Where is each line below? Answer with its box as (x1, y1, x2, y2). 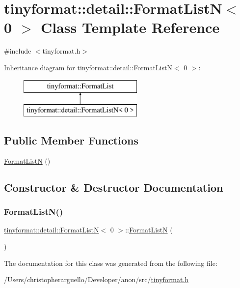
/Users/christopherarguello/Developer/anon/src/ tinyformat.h (4, 274, 189, 285)
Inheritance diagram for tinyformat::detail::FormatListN (4, 62, 172, 72)
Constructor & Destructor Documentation (4, 179, 223, 195)
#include (4, 46, 31, 56)
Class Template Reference (40, 17, 220, 37)
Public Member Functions (4, 133, 138, 148)
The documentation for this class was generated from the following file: (4, 258, 217, 268)
